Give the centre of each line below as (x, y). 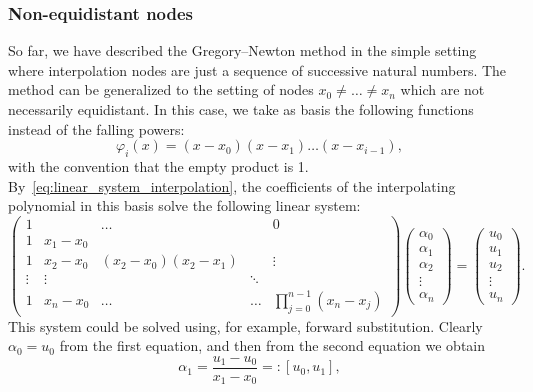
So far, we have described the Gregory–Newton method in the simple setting (242, 50)
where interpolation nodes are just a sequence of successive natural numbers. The (257, 69)
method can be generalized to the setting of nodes (161, 89)
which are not (442, 89)
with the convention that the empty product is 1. (158, 165)
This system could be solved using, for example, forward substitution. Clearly (245, 325)
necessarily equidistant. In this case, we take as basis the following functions (241, 109)
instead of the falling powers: (96, 128)
